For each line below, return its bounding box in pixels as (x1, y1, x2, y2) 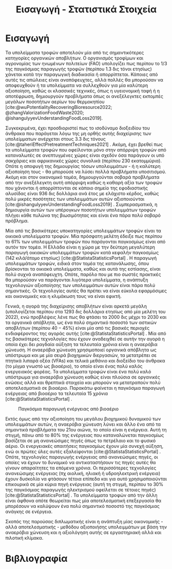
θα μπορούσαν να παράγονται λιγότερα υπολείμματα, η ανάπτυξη (5, 276, 148, 283)
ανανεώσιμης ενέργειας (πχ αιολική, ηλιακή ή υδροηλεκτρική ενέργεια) (5, 470, 161, 476)
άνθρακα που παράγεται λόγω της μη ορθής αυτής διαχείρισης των (5, 130, 151, 137)
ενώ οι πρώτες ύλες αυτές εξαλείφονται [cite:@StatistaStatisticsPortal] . (5, 448, 161, 454)
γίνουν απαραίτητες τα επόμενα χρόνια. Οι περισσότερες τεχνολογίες (5, 465, 157, 471)
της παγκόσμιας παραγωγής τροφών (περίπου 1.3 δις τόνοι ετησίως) (5, 66, 152, 72)
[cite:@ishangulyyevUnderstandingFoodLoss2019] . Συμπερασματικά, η (5, 201, 158, 207)
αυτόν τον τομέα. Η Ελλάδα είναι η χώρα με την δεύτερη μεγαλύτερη (5, 244, 156, 250)
